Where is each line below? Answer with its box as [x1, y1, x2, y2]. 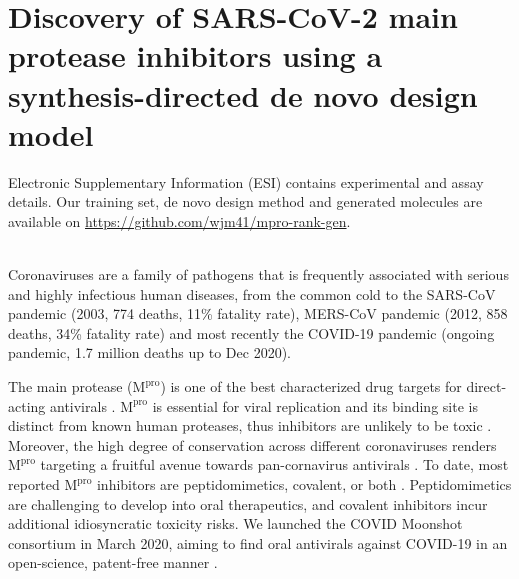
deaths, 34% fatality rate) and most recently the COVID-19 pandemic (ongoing [8, 322, 495, 343]
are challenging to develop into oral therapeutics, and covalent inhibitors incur [8, 493, 488, 514]
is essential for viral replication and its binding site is [152, 395, 478, 416]
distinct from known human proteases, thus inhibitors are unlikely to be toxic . [8, 415, 492, 436]
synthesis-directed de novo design [8, 74, 478, 115]
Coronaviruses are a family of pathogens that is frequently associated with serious [8, 264, 509, 285]
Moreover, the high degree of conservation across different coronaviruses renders [8, 434, 497, 455]
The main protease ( [8, 376, 133, 397]
